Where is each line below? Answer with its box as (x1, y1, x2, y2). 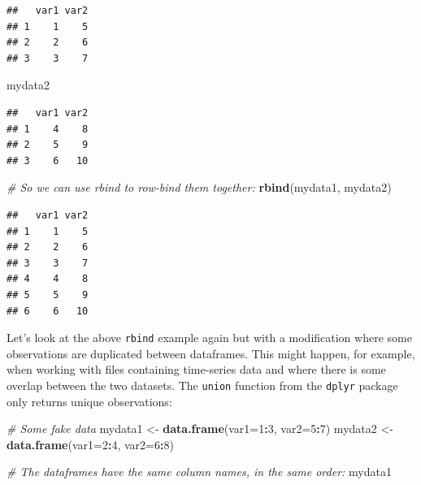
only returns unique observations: (7, 392, 172, 409)
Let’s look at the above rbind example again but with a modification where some (7, 329, 412, 346)
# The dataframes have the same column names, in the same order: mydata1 (7, 463, 392, 480)
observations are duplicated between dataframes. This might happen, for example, (7, 344, 415, 362)
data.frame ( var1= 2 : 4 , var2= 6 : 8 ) (7, 435, 174, 453)
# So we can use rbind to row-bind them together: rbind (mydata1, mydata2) (7, 179, 392, 196)
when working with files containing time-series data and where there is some (7, 361, 386, 378)
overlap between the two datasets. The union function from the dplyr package (7, 376, 398, 393)
